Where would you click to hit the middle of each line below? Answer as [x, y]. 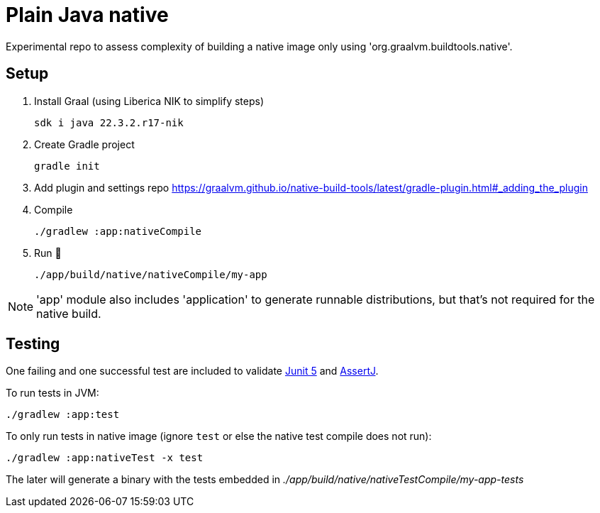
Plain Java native [87, 15]
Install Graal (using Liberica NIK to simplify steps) [149, 101]
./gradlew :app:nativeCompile [118, 231]
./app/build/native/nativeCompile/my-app [151, 274]
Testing [33, 344]
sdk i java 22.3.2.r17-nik [109, 122]
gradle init [67, 166]
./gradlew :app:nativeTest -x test [105, 458]
